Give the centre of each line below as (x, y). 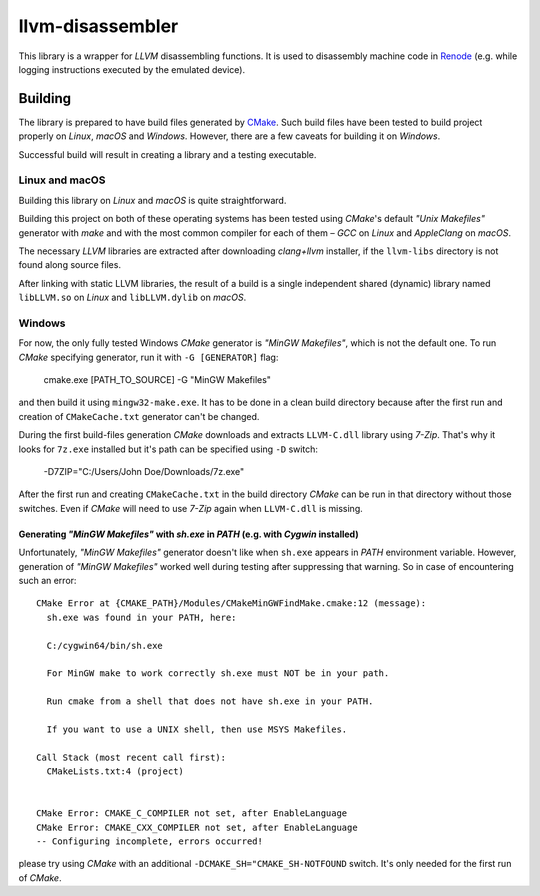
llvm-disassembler (98, 26)
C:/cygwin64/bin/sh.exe (105, 645)
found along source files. (70, 265)
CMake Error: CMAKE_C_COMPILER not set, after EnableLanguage (192, 813)
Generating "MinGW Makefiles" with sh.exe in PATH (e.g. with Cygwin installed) (188, 534)
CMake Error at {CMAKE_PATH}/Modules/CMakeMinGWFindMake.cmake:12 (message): (231, 603)
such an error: (47, 580)
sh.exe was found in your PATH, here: (141, 617)
